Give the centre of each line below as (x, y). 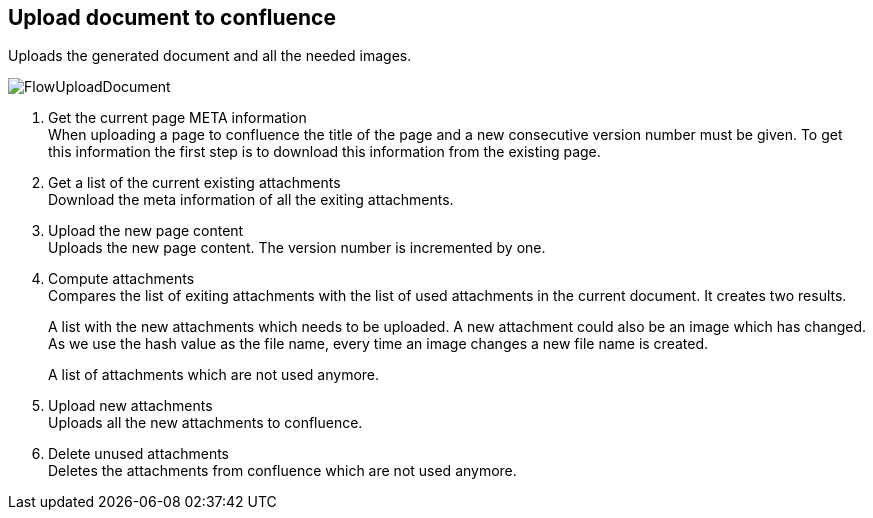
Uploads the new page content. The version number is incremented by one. (297, 248)
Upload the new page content (146, 231)
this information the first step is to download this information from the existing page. (324, 152)
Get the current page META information (177, 118)
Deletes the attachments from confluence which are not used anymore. (282, 471)
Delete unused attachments (139, 454)
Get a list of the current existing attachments (194, 183)
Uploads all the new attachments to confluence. (205, 423)
